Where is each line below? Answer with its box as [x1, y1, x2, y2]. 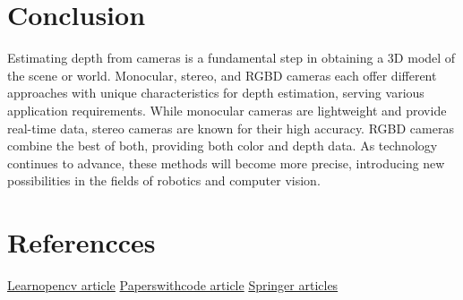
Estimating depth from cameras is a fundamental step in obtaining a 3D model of [7, 48, 456, 67]
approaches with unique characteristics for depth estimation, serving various [7, 83, 424, 102]
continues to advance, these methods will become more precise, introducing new [7, 153, 445, 172]
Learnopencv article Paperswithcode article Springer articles [7, 276, 339, 294]
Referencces [7, 224, 156, 261]
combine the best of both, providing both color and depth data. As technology [7, 136, 438, 155]
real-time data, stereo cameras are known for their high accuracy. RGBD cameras [7, 118, 454, 137]
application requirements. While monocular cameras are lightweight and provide [7, 100, 447, 119]
